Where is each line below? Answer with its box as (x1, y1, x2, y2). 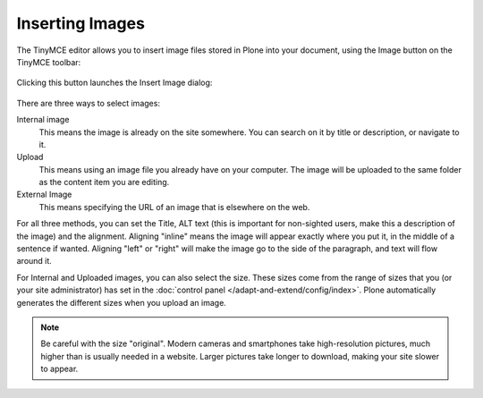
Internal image (16, 114, 70, 125)
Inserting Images (16, 13, 145, 33)
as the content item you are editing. (38, 177, 170, 188)
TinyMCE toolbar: (16, 56, 81, 67)
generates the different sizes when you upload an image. (16, 297, 227, 308)
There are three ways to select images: (16, 97, 161, 108)
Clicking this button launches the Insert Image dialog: (16, 77, 213, 89)
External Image (16, 189, 72, 200)
